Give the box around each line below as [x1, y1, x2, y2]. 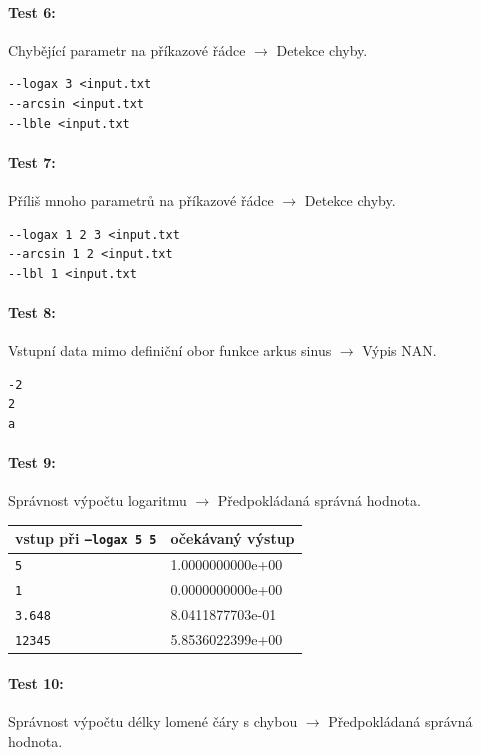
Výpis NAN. [362, 340, 437, 361]
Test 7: [8, 151, 56, 172]
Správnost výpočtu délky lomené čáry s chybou [8, 710, 298, 731]
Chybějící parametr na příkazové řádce [8, 39, 246, 60]
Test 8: [8, 301, 56, 322]
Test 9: [8, 452, 56, 473]
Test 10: [8, 672, 64, 693]
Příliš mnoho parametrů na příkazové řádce [8, 189, 274, 210]
